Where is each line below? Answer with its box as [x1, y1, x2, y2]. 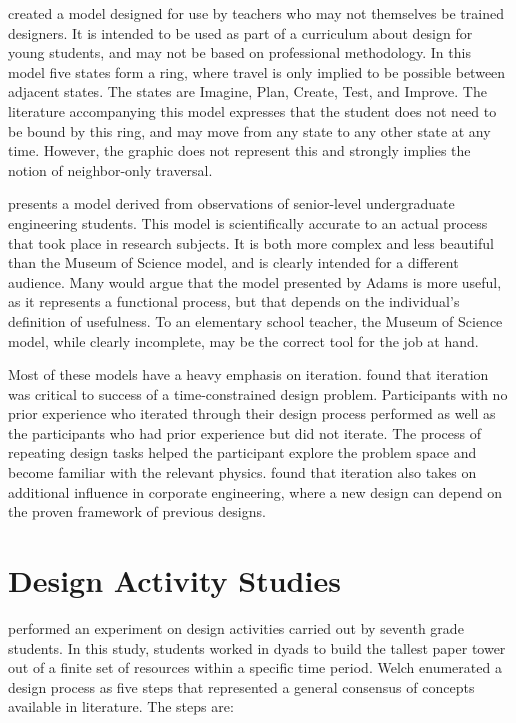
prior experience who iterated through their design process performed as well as [8, 403, 496, 424]
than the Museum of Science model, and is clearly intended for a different [8, 252, 459, 273]
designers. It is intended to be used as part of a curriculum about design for [8, 22, 473, 43]
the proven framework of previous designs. [8, 501, 266, 522]
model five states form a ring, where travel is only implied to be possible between [8, 61, 506, 82]
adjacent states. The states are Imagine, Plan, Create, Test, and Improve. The [8, 81, 487, 102]
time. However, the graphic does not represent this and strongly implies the [8, 140, 471, 161]
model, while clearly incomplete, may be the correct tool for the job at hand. [8, 330, 479, 351]
